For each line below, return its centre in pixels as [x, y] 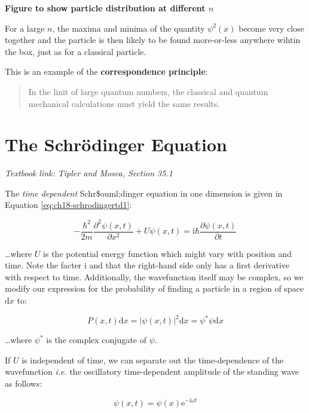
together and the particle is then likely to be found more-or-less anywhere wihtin [153, 40]
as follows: [24, 383]
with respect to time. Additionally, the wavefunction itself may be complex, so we [154, 276]
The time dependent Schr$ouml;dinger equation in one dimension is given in [144, 193]
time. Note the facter [43, 265]
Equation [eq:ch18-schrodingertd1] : [68, 205]
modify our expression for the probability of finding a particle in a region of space [154, 288]
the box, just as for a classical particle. [76, 51]
